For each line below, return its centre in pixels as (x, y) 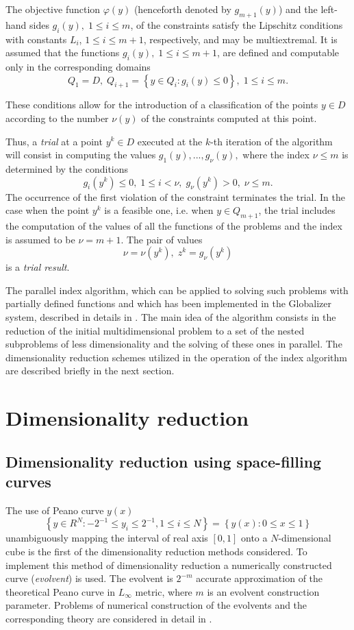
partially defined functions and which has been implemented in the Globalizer (168, 303)
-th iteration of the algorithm (271, 141)
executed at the (170, 141)
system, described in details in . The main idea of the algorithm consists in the (171, 316)
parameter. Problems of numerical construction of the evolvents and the (156, 605)
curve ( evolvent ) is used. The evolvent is (89, 578)
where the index (276, 155)
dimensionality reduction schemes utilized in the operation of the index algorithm (176, 357)
